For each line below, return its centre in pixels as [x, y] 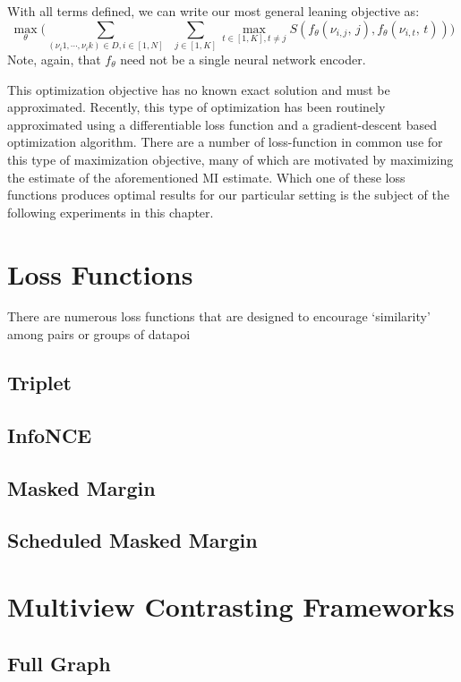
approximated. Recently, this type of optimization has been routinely [196, 107]
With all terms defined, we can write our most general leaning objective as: [213, 11]
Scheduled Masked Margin [132, 540]
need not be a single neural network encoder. [243, 59]
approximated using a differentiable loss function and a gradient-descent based [222, 124]
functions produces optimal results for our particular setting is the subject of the [228, 195]
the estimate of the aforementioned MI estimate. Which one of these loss [206, 177]
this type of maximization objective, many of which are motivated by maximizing [230, 159]
